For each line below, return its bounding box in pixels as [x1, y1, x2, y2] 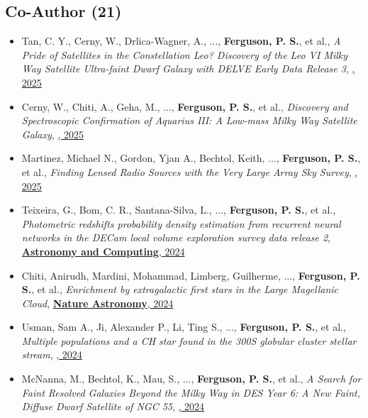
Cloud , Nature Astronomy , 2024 [21, 295, 174, 310]
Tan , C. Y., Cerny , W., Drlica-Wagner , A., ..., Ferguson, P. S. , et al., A [21, 33, 341, 48]
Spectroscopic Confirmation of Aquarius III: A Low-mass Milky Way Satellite [21, 113, 357, 128]
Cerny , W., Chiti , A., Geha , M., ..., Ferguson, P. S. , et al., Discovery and [21, 99, 348, 114]
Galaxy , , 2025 [21, 126, 84, 141]
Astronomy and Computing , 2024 [21, 243, 185, 258]
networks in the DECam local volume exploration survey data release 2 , [21, 230, 330, 245]
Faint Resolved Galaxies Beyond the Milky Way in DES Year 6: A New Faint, [21, 385, 360, 400]
